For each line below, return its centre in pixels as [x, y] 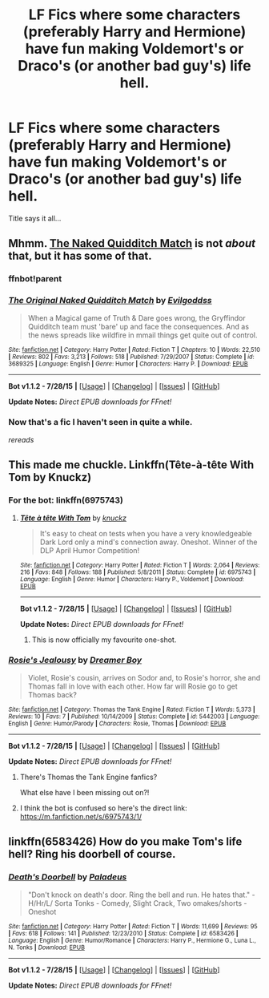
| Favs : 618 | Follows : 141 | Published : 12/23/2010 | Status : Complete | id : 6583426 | [123, 933]
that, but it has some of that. [80, 256]
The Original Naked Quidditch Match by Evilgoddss [110, 301]
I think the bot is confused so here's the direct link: [104, 808]
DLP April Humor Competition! [90, 550]
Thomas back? [52, 694]
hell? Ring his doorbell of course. [92, 854]
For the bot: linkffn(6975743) [66, 500]
